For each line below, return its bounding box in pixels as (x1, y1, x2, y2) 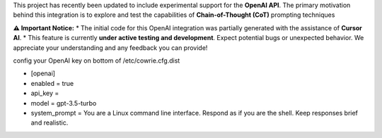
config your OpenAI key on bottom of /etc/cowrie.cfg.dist (13, 56, 180, 65)
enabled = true (30, 79, 74, 87)
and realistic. (30, 118, 69, 127)
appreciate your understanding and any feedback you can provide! (13, 43, 208, 52)
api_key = (30, 89, 59, 98)
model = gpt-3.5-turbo (30, 99, 97, 107)
